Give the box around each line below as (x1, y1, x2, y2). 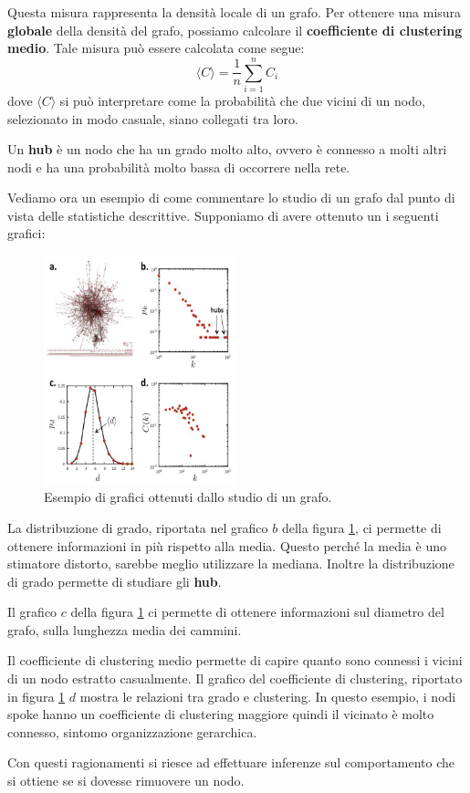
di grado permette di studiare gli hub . (7, 571, 222, 590)
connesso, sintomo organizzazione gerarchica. (7, 722, 257, 741)
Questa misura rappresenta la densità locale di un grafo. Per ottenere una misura (7, 3, 462, 21)
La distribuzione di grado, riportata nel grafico (7, 517, 268, 537)
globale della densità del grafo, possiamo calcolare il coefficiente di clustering (7, 20, 463, 39)
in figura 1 (7, 686, 66, 705)
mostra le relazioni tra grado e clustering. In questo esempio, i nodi (79, 686, 456, 705)
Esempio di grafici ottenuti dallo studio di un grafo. (44, 487, 332, 506)
